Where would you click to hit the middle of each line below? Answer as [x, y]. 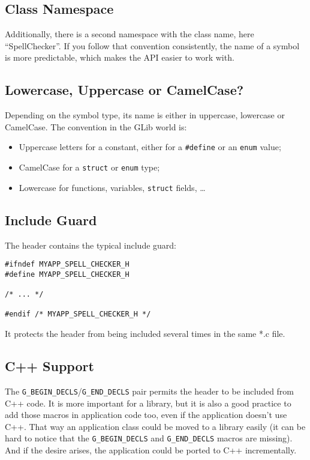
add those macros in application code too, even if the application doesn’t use [146, 415]
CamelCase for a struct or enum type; [89, 167]
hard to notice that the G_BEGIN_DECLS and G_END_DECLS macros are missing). [149, 438]
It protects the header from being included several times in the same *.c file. [145, 334]
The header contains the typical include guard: [91, 245]
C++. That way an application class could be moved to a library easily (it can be [155, 426]
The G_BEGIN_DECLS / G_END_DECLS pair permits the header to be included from [150, 391]
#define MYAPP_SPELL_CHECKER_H [67, 274]
